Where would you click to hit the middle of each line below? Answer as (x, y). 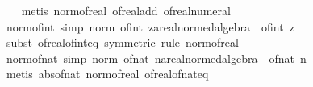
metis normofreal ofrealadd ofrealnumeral (126, 10)
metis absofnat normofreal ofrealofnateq (107, 74)
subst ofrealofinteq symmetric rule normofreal (122, 42)
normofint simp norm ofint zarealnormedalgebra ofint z (150, 26)
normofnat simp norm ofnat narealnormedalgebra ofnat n (156, 58)
